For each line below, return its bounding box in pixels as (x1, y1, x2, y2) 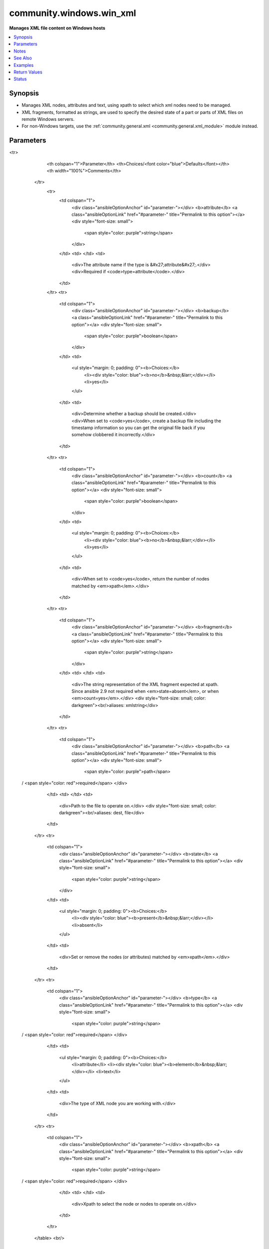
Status (13, 76, 27, 82)
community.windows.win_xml (9, 7, 136, 18)
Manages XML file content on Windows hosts (9, 25, 106, 31)
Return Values (13, 69, 42, 75)
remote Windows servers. (21, 116, 75, 122)
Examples (13, 62, 34, 68)
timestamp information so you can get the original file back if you (71, 425, 205, 431)
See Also (13, 55, 32, 61)
